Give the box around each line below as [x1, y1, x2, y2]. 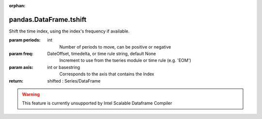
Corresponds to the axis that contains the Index [59, 71, 155, 77]
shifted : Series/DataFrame [47, 78, 101, 84]
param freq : [9, 51, 33, 57]
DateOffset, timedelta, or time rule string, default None [47, 51, 156, 57]
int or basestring [47, 64, 80, 70]
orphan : [9, 3, 26, 8]
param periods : [9, 37, 41, 43]
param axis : [9, 64, 33, 70]
